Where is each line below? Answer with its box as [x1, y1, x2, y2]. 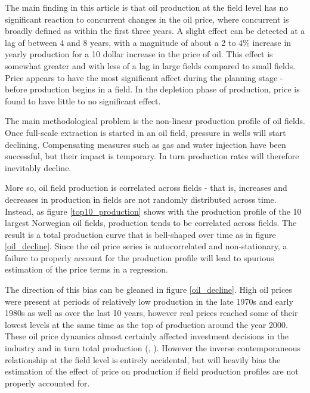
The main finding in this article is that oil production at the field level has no [5, 1, 289, 13]
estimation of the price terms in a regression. [5, 263, 168, 276]
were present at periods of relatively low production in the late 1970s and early [5, 295, 293, 307]
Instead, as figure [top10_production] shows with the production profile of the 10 [5, 205, 302, 217]
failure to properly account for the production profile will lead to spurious [5, 251, 274, 264]
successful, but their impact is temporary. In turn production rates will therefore [5, 150, 299, 162]
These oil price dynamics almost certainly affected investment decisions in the [5, 330, 289, 342]
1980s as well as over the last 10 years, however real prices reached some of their [5, 307, 298, 319]
